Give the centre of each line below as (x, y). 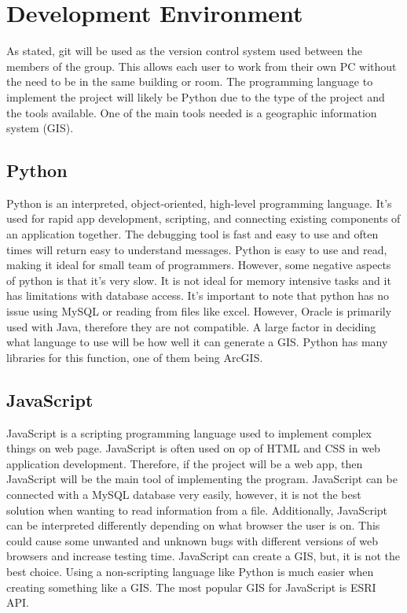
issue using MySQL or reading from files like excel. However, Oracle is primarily (199, 311)
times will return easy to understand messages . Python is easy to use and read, (197, 249)
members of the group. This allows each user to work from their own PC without (202, 66)
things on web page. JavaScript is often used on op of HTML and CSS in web (193, 448)
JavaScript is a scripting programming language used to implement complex (189, 432)
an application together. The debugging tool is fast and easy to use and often (192, 234)
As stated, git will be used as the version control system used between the (184, 51)
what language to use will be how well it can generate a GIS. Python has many (197, 342)
